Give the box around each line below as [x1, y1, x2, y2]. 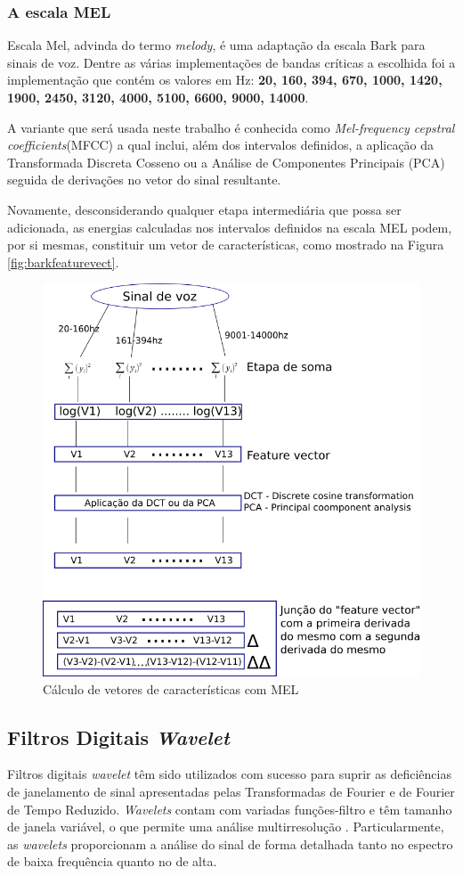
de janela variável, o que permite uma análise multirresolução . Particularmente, [7, 817, 444, 836]
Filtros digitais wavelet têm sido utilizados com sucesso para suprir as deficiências [7, 765, 451, 783]
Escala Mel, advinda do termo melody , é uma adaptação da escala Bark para [7, 36, 426, 54]
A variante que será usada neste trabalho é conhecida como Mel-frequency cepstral [7, 118, 455, 136]
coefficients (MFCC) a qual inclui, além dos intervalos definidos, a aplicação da [7, 135, 435, 154]
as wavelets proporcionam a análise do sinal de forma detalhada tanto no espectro [7, 834, 453, 853]
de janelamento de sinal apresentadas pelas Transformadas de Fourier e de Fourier [7, 782, 455, 801]
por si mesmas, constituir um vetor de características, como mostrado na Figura [7, 235, 444, 254]
